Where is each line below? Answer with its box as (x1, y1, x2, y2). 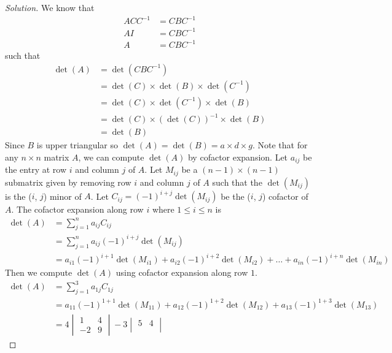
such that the (212, 175, 262, 188)
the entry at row (5, 163, 67, 176)
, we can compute (78, 151, 144, 164)
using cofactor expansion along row (116, 266, 248, 279)
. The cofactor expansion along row (11, 203, 144, 216)
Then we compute (5, 266, 73, 279)
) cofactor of (262, 189, 308, 202)
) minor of (43, 189, 82, 202)
